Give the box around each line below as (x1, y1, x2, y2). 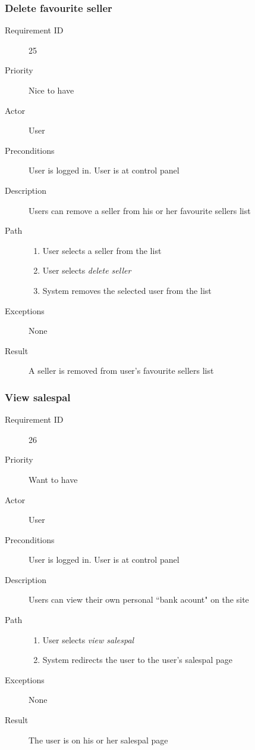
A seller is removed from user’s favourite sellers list (29, 364, 214, 377)
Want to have (29, 473, 78, 485)
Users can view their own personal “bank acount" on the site (29, 593, 249, 606)
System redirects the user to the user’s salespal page (42, 653, 232, 666)
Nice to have (29, 84, 74, 96)
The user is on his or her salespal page (29, 733, 168, 746)
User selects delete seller (42, 264, 131, 277)
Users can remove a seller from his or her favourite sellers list (29, 204, 251, 216)
